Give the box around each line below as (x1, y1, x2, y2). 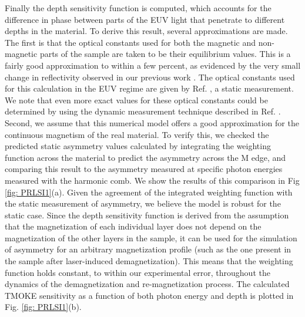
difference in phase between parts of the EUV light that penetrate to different (5, 13, 285, 25)
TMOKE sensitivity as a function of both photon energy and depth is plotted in (5, 289, 294, 301)
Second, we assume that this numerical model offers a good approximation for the (5, 116, 299, 129)
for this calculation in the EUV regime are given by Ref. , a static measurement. (5, 82, 294, 95)
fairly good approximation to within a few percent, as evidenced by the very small (5, 59, 301, 71)
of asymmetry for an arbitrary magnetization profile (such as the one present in (5, 243, 291, 255)
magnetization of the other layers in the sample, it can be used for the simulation (5, 231, 297, 244)
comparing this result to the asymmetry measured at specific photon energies (5, 163, 283, 175)
